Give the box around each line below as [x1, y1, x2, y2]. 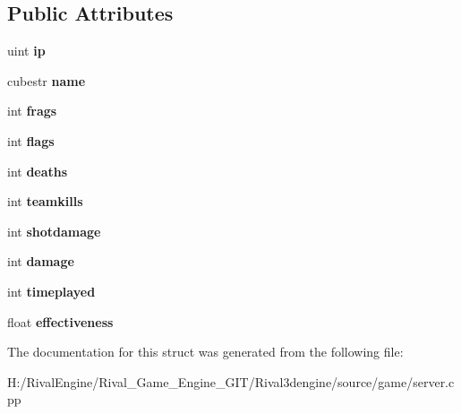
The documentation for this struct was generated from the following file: [7, 342, 404, 361]
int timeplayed [7, 281, 96, 300]
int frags [7, 101, 57, 120]
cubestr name [7, 71, 86, 90]
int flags [7, 131, 55, 150]
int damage [7, 252, 74, 271]
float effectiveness [7, 312, 114, 331]
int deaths [7, 161, 68, 180]
